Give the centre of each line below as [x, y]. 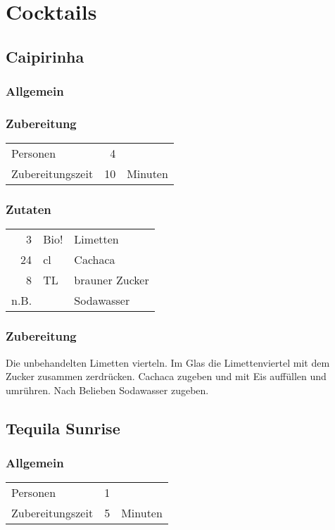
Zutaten [29, 209]
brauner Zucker [112, 280]
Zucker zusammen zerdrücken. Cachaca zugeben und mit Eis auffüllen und [166, 376]
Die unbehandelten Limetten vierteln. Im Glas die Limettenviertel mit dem [168, 362]
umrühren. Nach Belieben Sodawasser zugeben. [107, 390]
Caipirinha [45, 56]
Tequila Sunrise [63, 428]
